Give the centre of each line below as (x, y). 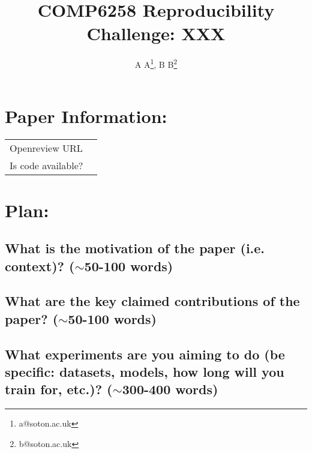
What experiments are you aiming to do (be (145, 354)
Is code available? (46, 165)
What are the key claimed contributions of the (152, 301)
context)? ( (40, 265)
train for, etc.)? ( (59, 389)
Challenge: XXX (156, 33)
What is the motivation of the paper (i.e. (135, 248)
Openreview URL (46, 148)
